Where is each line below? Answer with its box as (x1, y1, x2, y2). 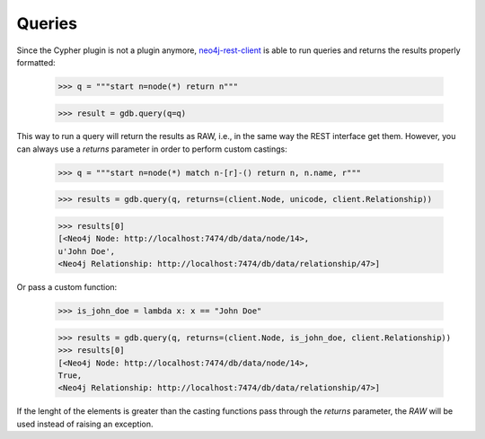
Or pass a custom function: (16, 282, 118, 293)
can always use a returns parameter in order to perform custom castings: (16, 144, 287, 154)
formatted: (16, 57, 56, 67)
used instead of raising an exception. (16, 418, 154, 429)
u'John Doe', (57, 246, 116, 256)
